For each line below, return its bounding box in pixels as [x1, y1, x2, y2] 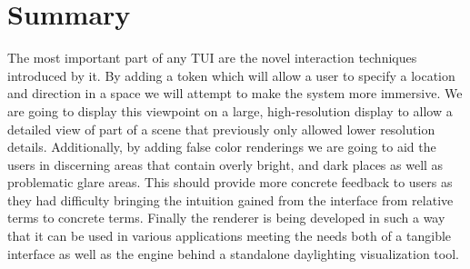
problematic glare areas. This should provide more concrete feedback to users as [7, 173, 453, 192]
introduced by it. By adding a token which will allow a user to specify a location [7, 65, 455, 85]
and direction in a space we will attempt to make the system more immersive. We [7, 84, 463, 103]
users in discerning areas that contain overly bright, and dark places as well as [7, 154, 444, 174]
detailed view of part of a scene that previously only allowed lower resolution [7, 119, 435, 138]
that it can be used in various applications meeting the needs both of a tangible [7, 226, 452, 245]
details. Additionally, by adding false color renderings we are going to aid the [7, 137, 436, 156]
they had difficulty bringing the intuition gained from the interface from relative [7, 190, 454, 209]
